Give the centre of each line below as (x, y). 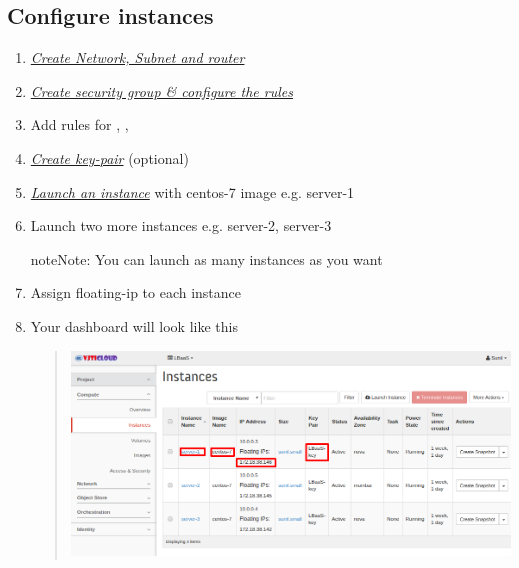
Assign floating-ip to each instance (136, 292)
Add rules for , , (79, 124)
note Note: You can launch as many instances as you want (206, 258)
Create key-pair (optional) (109, 157)
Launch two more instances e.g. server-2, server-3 (181, 225)
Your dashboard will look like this (134, 325)
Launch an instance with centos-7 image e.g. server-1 (192, 191)
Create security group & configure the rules (161, 90)
